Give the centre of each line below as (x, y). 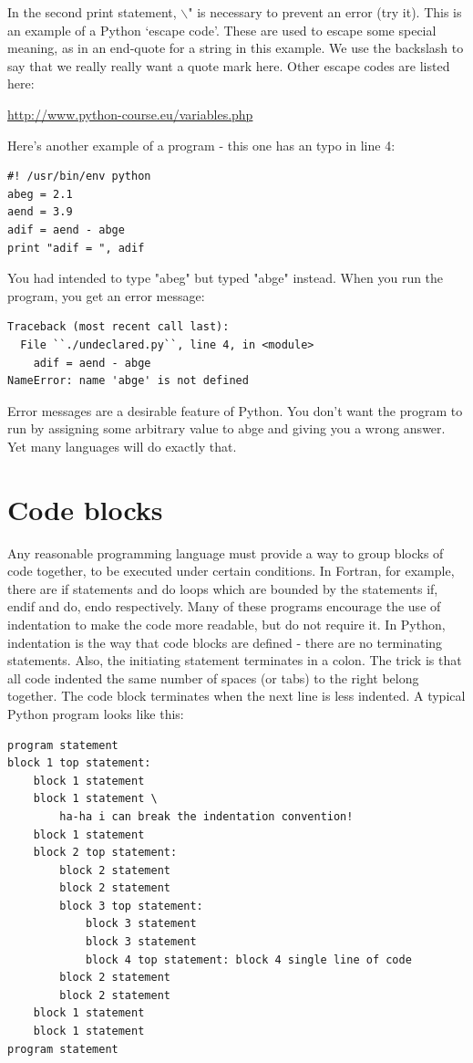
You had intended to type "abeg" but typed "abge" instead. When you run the (226, 278)
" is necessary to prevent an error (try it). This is (325, 12)
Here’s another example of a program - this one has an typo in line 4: (201, 145)
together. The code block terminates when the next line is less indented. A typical (236, 696)
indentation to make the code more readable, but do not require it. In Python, (226, 624)
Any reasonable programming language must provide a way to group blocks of (226, 552)
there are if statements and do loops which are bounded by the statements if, (223, 588)
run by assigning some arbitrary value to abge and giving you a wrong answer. (226, 428)
